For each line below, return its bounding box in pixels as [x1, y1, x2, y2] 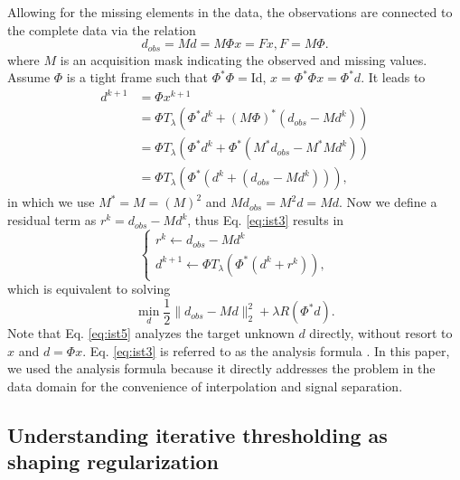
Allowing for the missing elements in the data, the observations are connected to [7, 3, 453, 21]
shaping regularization [7, 447, 220, 475]
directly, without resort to [309, 324, 453, 343]
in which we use [7, 193, 95, 212]
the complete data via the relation [7, 20, 196, 39]
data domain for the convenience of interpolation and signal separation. [7, 377, 403, 396]
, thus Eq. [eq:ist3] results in [187, 211, 344, 230]
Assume [7, 68, 51, 87]
